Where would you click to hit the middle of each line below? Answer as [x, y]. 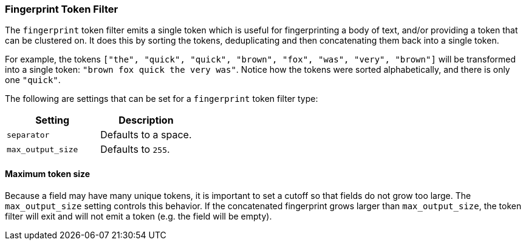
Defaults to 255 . [135, 149]
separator [28, 135]
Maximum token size [48, 173]
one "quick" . [33, 80]
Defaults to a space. [146, 135]
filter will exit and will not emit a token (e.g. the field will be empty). [138, 216]
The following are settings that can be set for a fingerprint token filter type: [162, 99]
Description [146, 120]
